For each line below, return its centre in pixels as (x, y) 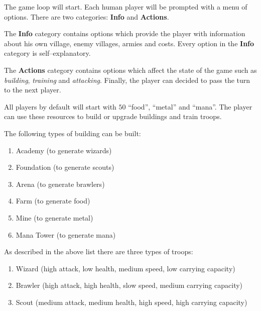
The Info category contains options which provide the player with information (125, 33)
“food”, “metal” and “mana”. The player (190, 106)
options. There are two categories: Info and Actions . (87, 16)
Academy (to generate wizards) (64, 150)
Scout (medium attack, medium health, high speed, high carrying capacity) (132, 302)
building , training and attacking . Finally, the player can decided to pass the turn (127, 80)
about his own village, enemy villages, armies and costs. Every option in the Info (129, 43)
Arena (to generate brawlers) (60, 184)
